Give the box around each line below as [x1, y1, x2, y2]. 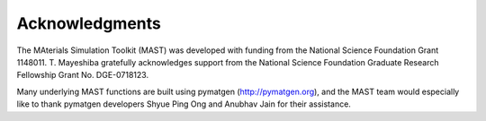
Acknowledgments [16, 13, 162, 33]
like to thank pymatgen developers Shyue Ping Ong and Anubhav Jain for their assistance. [16, 99, 351, 109]
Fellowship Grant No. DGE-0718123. [16, 70, 148, 81]
